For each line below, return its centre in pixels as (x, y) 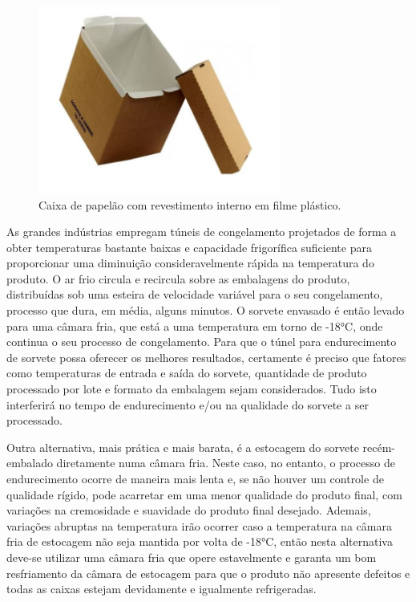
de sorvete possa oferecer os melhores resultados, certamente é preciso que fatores (206, 357)
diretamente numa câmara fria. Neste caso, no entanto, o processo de (226, 463)
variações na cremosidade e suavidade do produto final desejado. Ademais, (189, 510)
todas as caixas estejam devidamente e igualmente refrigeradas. (162, 589)
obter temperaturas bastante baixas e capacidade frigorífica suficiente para (189, 247)
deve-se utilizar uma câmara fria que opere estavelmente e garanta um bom (192, 557)
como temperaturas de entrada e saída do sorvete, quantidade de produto (187, 373)
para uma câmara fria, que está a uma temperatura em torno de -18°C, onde (195, 325)
